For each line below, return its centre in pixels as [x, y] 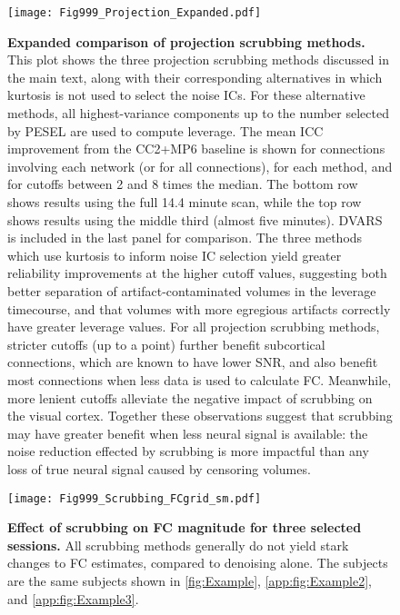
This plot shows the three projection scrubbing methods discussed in [198, 60]
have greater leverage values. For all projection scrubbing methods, [194, 327]
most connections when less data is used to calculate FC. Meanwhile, [200, 379]
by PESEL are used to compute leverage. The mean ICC [165, 130]
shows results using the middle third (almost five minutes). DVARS [195, 219]
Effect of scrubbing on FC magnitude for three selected [185, 527]
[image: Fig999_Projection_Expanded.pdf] [135, 13]
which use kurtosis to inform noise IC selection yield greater [175, 255]
